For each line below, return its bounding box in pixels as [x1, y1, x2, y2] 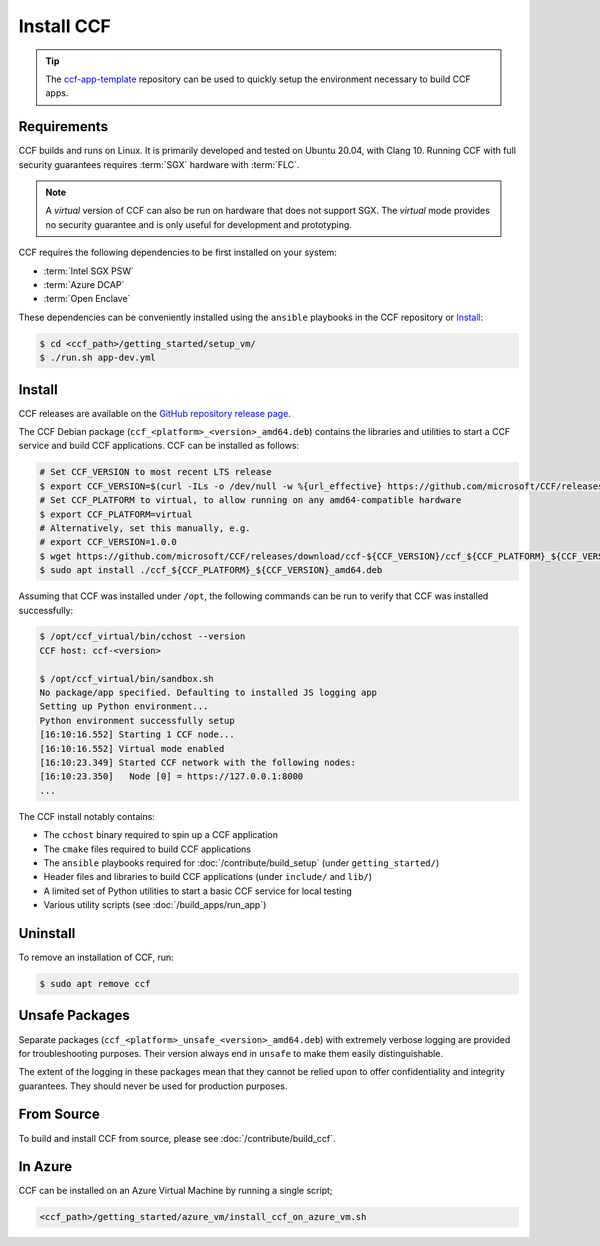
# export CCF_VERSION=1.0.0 [39, 536, 177, 548]
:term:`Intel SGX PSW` [43, 265, 134, 277]
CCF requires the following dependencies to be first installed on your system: [18, 246, 337, 259]
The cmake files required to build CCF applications [43, 843, 252, 855]
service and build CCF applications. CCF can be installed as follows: [18, 440, 300, 452]
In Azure [18, 1158, 73, 1175]
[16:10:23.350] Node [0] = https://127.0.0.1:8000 [39, 771, 304, 782]
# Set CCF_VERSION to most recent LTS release [39, 466, 272, 478]
